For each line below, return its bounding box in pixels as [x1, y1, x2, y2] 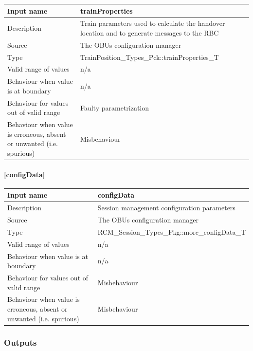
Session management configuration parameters [97, 203, 235, 213]
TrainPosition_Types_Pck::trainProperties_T [80, 52, 219, 62]
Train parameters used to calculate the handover [80, 18, 225, 28]
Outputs [4, 336, 37, 348]
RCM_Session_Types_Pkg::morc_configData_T [97, 226, 246, 237]
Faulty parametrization [80, 102, 149, 112]
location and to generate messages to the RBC [80, 27, 219, 37]
